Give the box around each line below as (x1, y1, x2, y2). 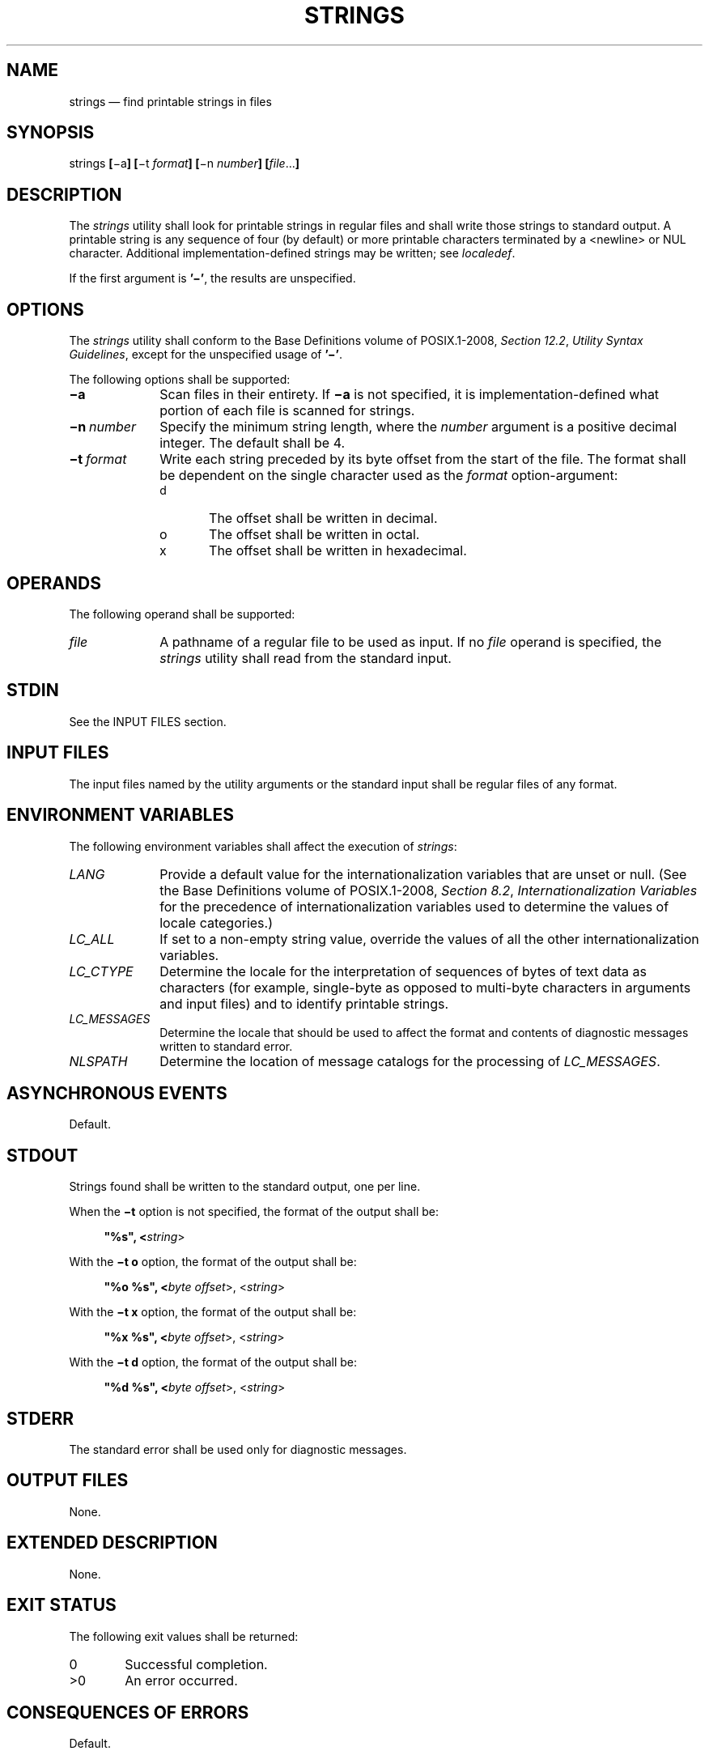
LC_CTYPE (69, 962, 134, 979)
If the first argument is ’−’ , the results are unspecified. (69, 271, 356, 286)
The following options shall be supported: (69, 372, 291, 387)
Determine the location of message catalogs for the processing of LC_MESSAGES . (159, 1052, 660, 1069)
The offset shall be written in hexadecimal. (209, 542, 467, 559)
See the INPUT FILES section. (69, 714, 227, 729)
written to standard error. (159, 1039, 293, 1053)
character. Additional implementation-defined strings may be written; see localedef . (69, 246, 516, 261)
